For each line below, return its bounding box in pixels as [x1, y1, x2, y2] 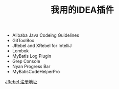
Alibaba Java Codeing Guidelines [12, 32, 79, 38]
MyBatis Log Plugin [12, 53, 51, 59]
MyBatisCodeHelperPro [12, 69, 60, 75]
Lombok [12, 48, 29, 54]
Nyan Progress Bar [12, 64, 50, 69]
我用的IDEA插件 [50, 4, 114, 16]
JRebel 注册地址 [5, 79, 38, 85]
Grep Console [12, 58, 41, 64]
